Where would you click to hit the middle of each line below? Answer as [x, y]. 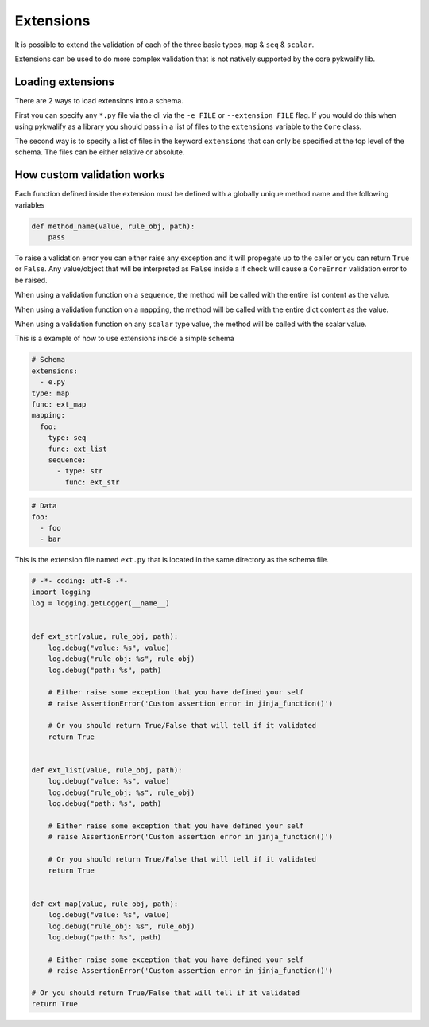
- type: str [80, 471]
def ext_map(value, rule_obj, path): [105, 904]
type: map [50, 393]
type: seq [67, 438]
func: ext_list [77, 449]
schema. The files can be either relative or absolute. [100, 152]
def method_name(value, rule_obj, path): [113, 226]
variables [30, 205]
